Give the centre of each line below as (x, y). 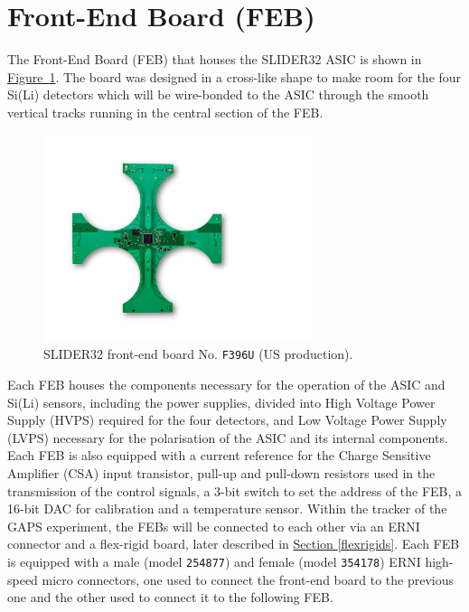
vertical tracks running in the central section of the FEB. (165, 112)
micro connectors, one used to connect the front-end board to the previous (248, 579)
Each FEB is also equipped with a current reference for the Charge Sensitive (219, 455)
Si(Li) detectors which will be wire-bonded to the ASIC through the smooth (218, 94)
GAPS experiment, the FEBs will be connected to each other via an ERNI (214, 526)
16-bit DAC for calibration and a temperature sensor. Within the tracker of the (227, 508)
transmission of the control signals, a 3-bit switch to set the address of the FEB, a (235, 490)
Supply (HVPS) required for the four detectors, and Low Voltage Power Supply (227, 420)
